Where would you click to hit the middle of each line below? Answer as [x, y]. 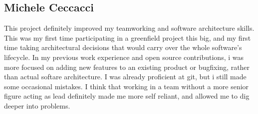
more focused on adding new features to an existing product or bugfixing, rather [127, 67]
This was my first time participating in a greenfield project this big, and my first [128, 37]
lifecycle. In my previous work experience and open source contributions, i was [124, 57]
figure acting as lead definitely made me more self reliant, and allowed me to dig [127, 96]
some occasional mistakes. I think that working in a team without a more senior [127, 86]
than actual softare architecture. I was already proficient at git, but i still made [125, 77]
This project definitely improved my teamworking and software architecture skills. [129, 28]
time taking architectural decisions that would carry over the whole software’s [123, 47]
